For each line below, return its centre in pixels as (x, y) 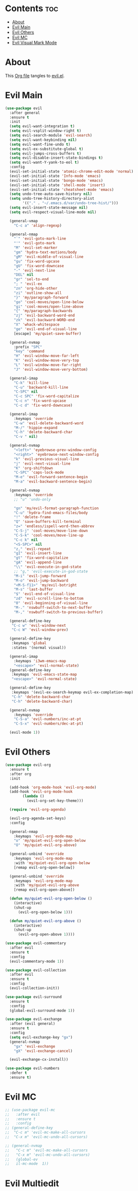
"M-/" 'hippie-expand (35, 428)
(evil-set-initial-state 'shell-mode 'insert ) (57, 185)
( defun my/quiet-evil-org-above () (45, 921)
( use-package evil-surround (34, 997)
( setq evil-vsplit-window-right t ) (45, 131)
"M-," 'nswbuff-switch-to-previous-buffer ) (59, 612)
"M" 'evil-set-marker (35, 248)
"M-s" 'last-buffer (34, 589)
